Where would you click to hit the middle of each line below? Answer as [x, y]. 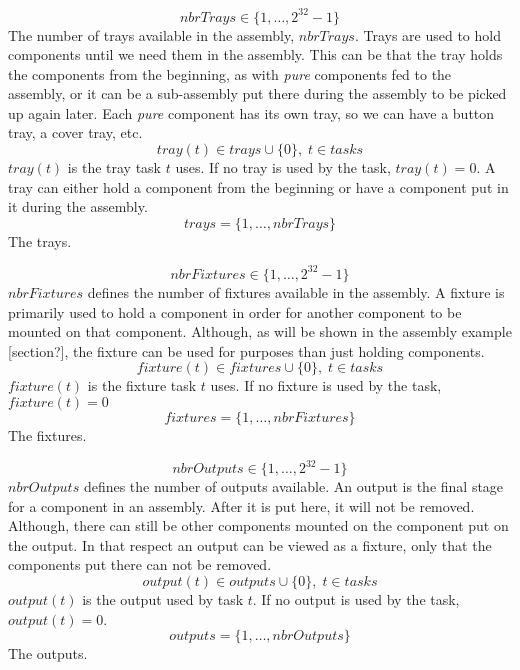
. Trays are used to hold [427, 34]
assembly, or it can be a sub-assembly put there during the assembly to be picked [257, 93]
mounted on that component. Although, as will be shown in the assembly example [260, 331]
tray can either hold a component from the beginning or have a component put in [258, 186]
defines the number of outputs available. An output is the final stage [293, 486]
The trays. [40, 240]
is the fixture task [142, 385]
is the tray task [114, 167]
